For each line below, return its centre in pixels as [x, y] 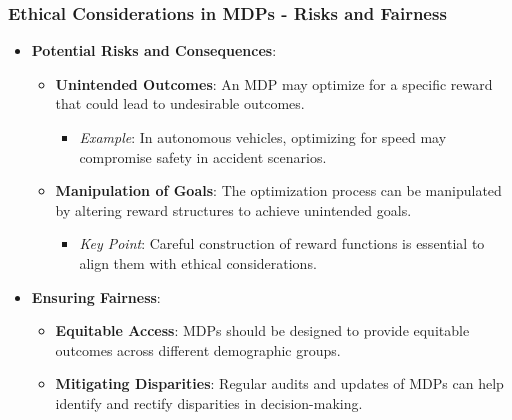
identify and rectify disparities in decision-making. [209, 402]
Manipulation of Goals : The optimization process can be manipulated [278, 190]
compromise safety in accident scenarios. [203, 156]
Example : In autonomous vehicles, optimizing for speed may [263, 137]
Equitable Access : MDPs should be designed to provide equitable [262, 330]
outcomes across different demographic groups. [198, 349]
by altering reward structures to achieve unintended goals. [233, 209]
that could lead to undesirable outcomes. [180, 103]
